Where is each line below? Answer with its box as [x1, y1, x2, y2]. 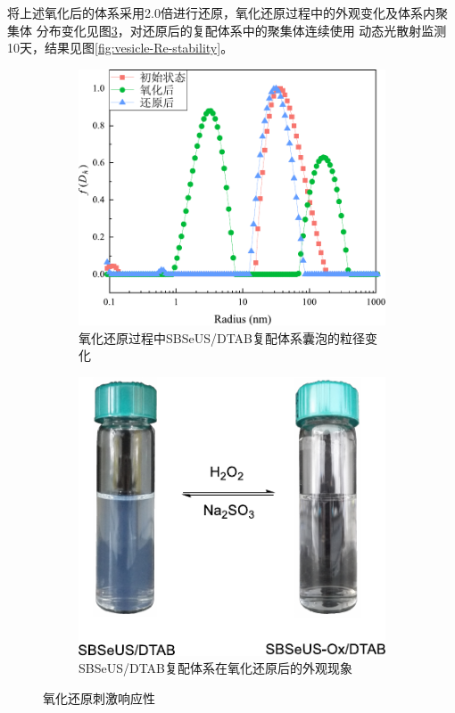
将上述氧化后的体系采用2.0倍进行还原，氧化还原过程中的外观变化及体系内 [7, 4, 435, 21]
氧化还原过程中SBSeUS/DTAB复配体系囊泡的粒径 [79, 328, 366, 347]
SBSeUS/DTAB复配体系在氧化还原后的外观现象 [79, 659, 353, 677]
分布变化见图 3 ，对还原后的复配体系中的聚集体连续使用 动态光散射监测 [36, 20, 447, 39]
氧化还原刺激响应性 [43, 688, 155, 707]
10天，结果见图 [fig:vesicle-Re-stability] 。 [7, 38, 234, 57]
